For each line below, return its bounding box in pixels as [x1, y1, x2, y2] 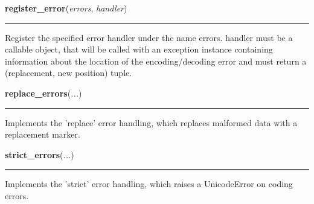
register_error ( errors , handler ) [5, 2, 127, 14]
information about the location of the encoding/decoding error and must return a [5, 54, 307, 67]
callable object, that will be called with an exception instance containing [5, 43, 273, 56]
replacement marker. [5, 128, 80, 141]
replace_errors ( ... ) [5, 86, 82, 99]
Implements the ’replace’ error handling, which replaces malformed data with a [5, 116, 298, 129]
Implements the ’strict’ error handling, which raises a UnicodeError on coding [5, 177, 293, 190]
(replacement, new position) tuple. [5, 66, 132, 79]
